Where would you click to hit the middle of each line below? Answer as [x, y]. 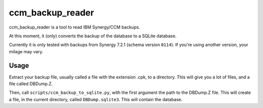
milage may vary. [26, 51]
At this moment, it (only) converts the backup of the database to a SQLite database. [93, 36]
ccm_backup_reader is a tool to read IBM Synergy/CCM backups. [75, 27]
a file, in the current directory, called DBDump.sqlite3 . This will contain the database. [96, 99]
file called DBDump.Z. [31, 84]
